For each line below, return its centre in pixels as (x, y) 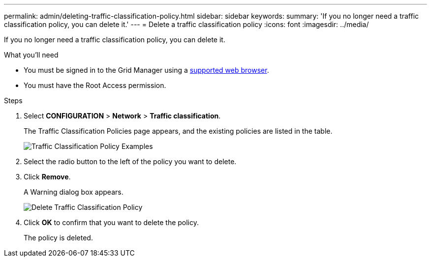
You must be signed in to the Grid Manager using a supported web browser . (146, 70)
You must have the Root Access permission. (95, 85)
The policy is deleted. (58, 238)
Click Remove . (47, 177)
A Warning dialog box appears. (74, 192)
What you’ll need (31, 55)
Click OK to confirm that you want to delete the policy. (111, 222)
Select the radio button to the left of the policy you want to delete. (130, 161)
